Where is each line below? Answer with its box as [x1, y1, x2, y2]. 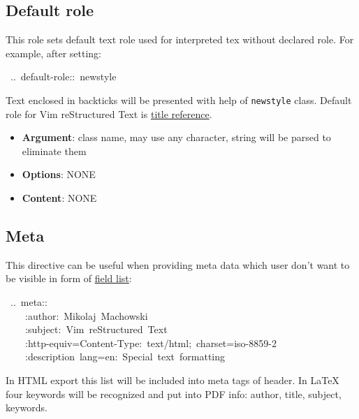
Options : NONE [22, 167, 96, 182]
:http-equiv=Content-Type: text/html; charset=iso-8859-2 [24, 335, 277, 350]
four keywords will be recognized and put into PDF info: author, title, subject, [6, 386, 342, 401]
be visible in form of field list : [6, 271, 132, 286]
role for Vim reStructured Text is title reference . [6, 106, 212, 121]
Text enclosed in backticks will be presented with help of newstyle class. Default [6, 92, 352, 107]
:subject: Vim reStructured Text [24, 322, 168, 337]
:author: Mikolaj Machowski [24, 308, 148, 323]
